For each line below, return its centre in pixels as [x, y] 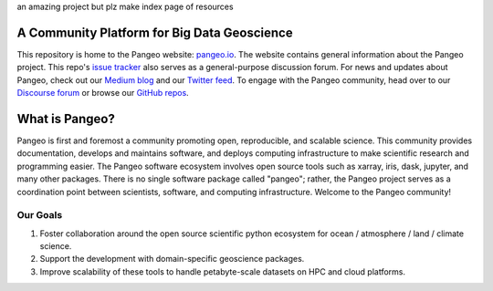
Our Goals [40, 215]
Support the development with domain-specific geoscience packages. [172, 259]
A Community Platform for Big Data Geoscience [155, 32]
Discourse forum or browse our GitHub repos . [103, 93]
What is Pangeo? [66, 119]
